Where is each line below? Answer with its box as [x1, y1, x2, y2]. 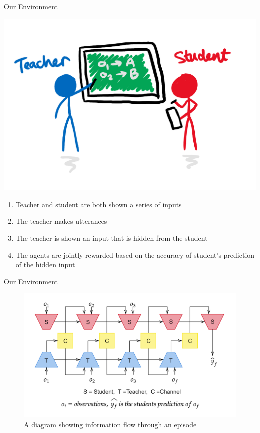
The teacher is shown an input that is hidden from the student [15, 232, 208, 243]
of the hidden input [15, 259, 75, 270]
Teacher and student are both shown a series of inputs [15, 199, 182, 209]
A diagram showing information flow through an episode [24, 419, 197, 429]
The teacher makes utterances [15, 216, 107, 226]
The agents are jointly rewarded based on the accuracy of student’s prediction [15, 249, 255, 260]
